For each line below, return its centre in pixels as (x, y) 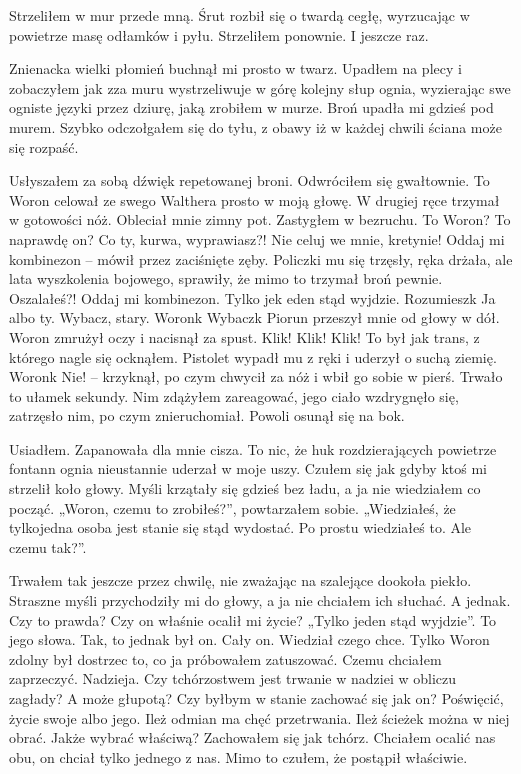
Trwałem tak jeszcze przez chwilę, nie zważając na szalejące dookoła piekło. (240, 580)
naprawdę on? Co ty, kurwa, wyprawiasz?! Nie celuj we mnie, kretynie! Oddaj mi (257, 238)
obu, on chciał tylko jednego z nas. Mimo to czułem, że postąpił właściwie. (238, 756)
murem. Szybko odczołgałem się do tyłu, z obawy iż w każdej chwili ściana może (255, 126)
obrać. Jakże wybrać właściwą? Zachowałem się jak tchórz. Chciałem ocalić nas (252, 737)
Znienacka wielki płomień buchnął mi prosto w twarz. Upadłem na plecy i (235, 68)
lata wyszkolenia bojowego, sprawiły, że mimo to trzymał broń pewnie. (226, 278)
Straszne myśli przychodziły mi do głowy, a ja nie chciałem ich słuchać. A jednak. (260, 600)
